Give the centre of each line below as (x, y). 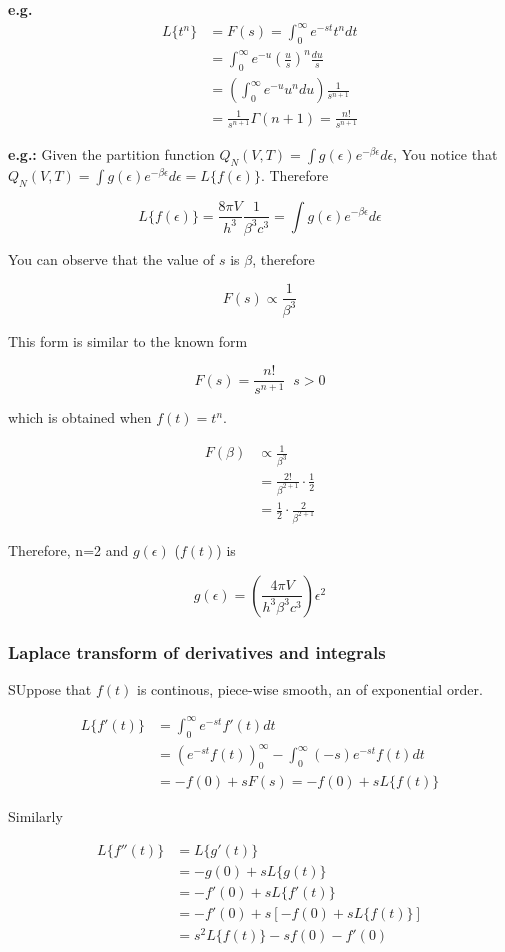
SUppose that (50, 688)
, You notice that (445, 153)
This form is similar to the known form (128, 340)
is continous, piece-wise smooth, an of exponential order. (310, 688)
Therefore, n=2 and (68, 550)
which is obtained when (80, 417)
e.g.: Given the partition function (111, 153)
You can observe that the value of (111, 258)
